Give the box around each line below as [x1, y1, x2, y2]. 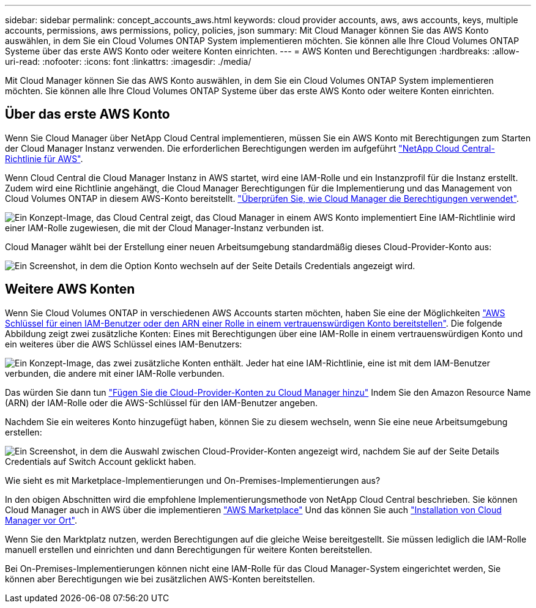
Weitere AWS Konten [5, 281, 135, 297]
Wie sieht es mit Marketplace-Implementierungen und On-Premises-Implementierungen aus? [5, 475, 381, 486]
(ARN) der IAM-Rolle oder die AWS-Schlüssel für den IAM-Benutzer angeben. [5, 397, 318, 408]
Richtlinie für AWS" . [5, 153, 83, 164]
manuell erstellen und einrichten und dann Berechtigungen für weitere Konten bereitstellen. [5, 544, 373, 555]
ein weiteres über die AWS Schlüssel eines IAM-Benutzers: [5, 338, 242, 349]
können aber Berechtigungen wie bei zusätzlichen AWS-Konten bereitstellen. [5, 573, 315, 584]
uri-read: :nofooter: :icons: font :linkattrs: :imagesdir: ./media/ [5, 56, 251, 67]
